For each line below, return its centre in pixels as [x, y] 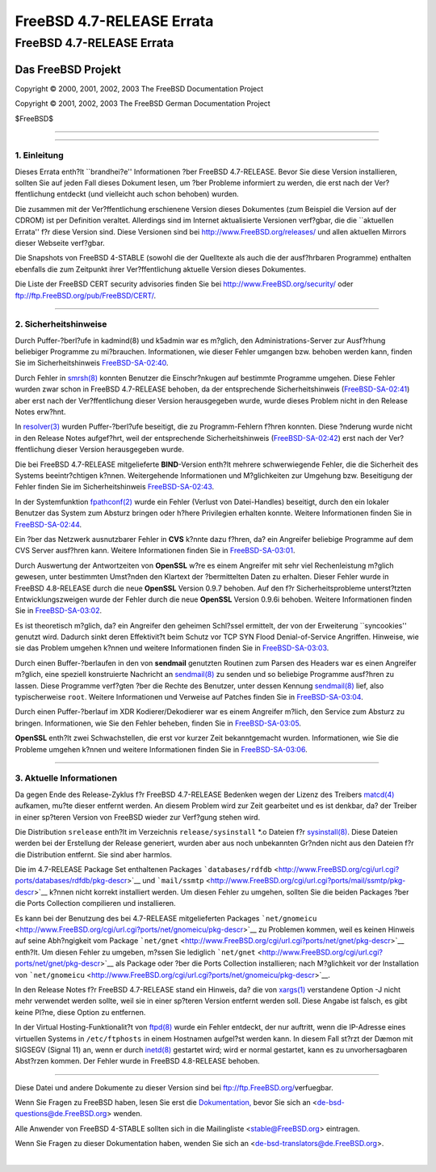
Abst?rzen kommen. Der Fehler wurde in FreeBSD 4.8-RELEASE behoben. [137, 1061]
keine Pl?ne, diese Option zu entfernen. [80, 1012]
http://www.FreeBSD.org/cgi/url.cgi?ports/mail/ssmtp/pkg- [308, 881]
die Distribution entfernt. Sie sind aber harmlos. [94, 854]
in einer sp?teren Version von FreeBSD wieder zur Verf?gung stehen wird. [138, 817]
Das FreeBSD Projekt [68, 69]
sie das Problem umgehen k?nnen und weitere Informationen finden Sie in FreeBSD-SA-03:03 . [172, 648]
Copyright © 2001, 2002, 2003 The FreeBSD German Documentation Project [143, 104]
